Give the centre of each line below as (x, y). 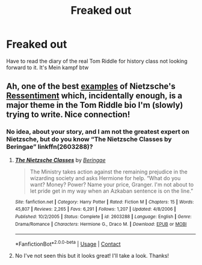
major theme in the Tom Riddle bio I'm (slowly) (95, 105)
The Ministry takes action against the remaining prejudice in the (109, 172)
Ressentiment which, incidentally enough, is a (94, 96)
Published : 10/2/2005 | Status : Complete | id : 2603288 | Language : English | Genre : (103, 217)
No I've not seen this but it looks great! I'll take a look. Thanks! (92, 255)
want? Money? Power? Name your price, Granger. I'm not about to (112, 184)
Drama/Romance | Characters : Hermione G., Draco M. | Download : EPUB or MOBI (101, 224)
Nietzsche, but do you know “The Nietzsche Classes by (89, 139)
